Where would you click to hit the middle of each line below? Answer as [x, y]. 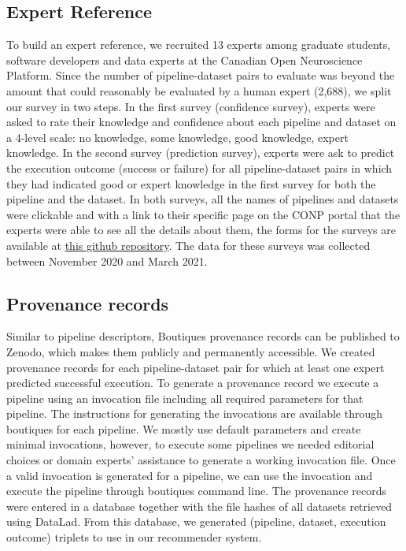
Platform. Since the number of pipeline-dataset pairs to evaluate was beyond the [201, 75]
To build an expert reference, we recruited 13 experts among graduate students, [199, 45]
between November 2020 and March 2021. [107, 261]
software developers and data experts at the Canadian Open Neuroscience [185, 60]
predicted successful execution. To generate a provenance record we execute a [193, 383]
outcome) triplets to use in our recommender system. [134, 537]
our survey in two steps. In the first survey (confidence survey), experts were [191, 106]
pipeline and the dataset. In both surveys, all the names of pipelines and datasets [203, 199]
